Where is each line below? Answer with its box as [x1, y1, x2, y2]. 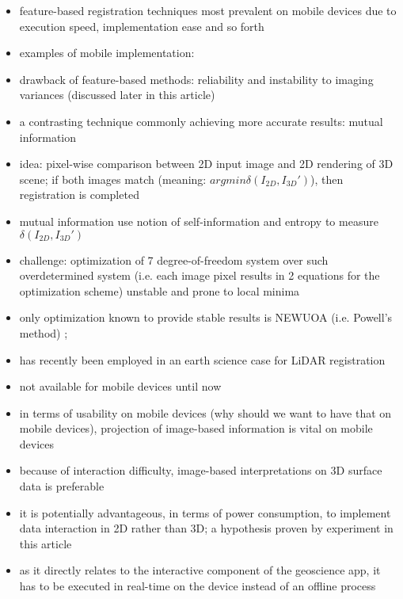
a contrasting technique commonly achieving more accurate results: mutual [19, 113, 383, 129]
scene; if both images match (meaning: [19, 170, 207, 187]
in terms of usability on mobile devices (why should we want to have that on [19, 404, 392, 421]
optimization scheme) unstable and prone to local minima [19, 282, 300, 299]
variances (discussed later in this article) [19, 86, 215, 103]
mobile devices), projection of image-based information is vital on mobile [19, 420, 373, 437]
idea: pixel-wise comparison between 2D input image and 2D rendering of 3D [19, 155, 393, 172]
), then [310, 170, 344, 187]
